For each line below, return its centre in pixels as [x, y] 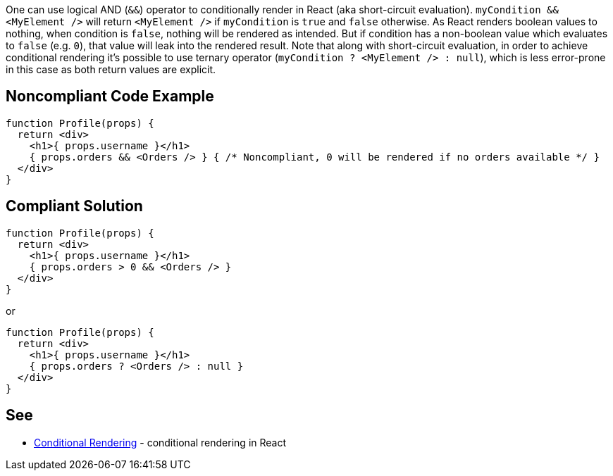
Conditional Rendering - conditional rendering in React [160, 442]
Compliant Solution [74, 206]
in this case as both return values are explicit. [111, 69]
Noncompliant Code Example [110, 96]
